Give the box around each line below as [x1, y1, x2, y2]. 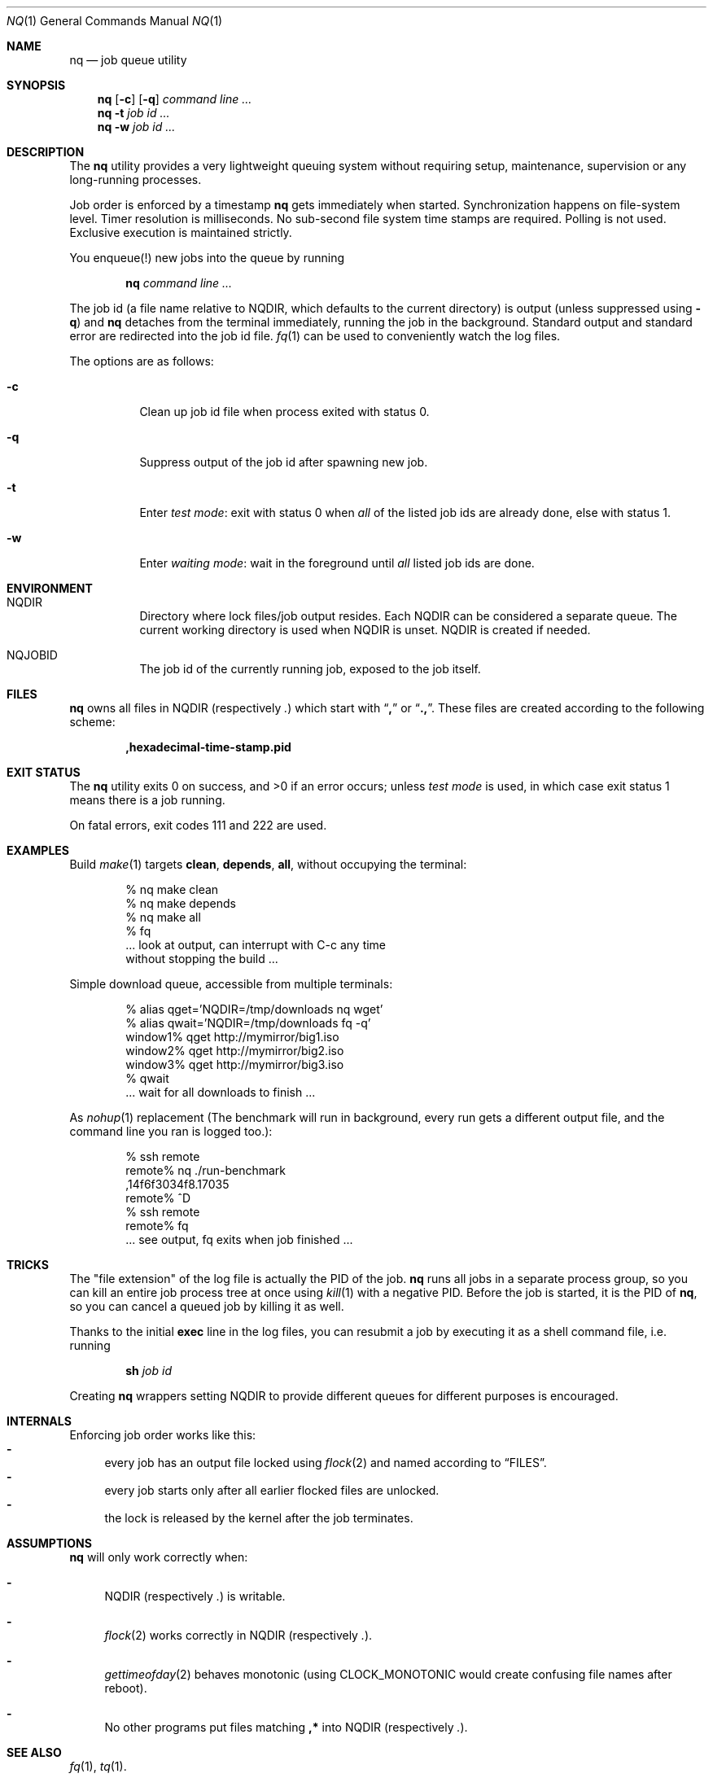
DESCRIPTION [7, 145, 85, 159]
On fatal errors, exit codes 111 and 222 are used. [69, 818, 327, 832]
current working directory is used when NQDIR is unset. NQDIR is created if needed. [139, 623, 591, 637]
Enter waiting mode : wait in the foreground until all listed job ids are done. [139, 556, 535, 570]
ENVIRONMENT [7, 581, 93, 595]
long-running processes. [69, 173, 202, 186]
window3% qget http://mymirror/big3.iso [125, 1058, 344, 1071]
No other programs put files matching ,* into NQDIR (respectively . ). [104, 1720, 468, 1734]
